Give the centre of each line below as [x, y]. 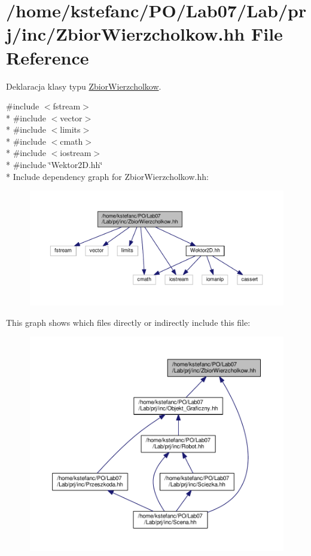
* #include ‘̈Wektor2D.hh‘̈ [54, 165]
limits [70, 129]
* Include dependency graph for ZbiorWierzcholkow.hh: [107, 176]
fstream [67, 106]
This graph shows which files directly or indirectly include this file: [128, 322]
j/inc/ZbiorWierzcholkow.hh [126, 34]
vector [71, 117]
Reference [48, 57]
